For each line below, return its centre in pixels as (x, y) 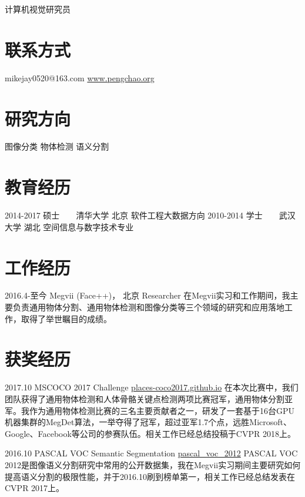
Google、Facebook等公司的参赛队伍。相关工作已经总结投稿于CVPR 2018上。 (150, 433)
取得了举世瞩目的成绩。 (66, 318)
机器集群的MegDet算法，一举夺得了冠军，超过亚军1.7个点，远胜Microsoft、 (148, 422)
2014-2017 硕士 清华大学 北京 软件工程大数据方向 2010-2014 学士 (134, 215)
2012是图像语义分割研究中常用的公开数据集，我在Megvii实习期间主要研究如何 (153, 464)
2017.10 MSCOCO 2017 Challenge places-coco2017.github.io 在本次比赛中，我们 (152, 387)
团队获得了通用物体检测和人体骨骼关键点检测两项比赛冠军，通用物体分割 (145, 398)
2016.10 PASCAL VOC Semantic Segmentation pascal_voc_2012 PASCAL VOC (151, 453)
